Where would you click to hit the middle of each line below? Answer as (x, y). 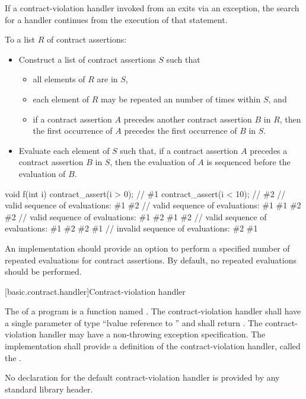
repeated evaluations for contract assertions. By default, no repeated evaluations (151, 260)
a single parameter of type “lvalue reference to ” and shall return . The (134, 322)
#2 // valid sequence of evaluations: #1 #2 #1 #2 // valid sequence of (136, 216)
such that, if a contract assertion (179, 150)
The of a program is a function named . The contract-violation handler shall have (153, 311)
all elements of (59, 79)
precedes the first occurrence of (181, 131)
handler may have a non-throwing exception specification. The (152, 334)
